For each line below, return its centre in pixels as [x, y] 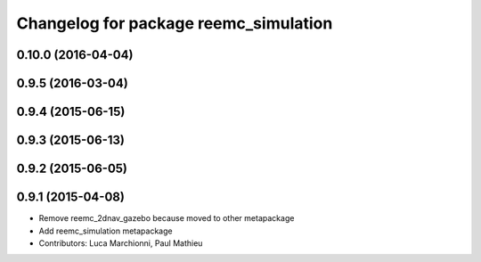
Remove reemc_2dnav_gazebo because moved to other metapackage [167, 218]
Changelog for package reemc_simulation [175, 23]
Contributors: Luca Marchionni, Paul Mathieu [121, 243]
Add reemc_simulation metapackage [106, 231]
